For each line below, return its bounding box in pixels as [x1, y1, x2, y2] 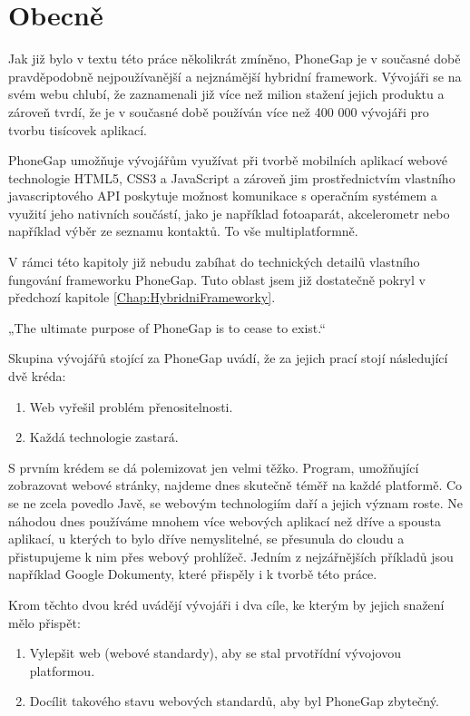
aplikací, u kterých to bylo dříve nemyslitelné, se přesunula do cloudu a [8, 529, 405, 548]
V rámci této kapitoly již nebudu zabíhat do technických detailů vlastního [8, 252, 420, 271]
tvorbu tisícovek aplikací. [8, 120, 147, 139]
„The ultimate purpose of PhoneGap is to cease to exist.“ [8, 318, 326, 337]
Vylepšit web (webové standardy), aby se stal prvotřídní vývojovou [29, 643, 401, 662]
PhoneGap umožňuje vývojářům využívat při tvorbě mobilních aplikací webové [8, 151, 447, 170]
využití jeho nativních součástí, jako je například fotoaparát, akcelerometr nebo [8, 203, 450, 222]
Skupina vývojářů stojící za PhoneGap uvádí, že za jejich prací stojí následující [8, 348, 448, 368]
